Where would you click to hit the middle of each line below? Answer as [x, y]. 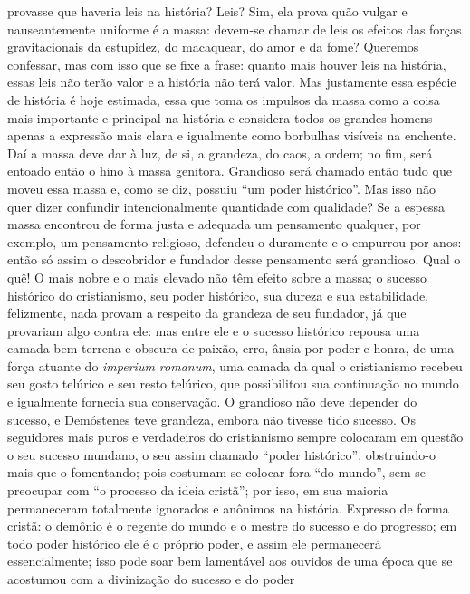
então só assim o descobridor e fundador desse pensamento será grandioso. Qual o [234, 259]
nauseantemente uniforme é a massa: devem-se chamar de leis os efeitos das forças [235, 29]
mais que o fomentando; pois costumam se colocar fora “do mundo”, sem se [217, 472]
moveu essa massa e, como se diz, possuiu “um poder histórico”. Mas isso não [221, 188]
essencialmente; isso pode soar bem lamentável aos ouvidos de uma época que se [230, 561]
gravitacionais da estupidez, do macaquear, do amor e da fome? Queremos [213, 47]
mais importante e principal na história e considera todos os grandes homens [220, 117]
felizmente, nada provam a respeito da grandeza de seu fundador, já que [207, 313]
